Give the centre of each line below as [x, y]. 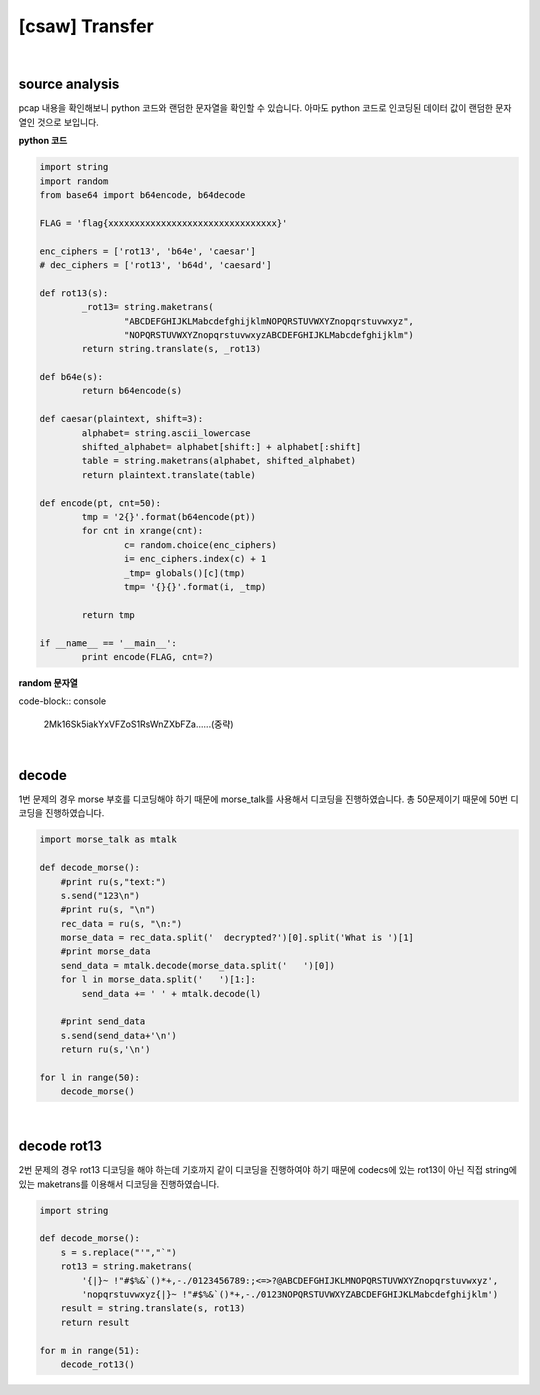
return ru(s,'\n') [105, 1049]
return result [95, 1322]
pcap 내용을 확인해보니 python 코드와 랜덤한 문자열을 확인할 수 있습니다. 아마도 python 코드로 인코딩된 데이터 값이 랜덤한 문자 [265, 108]
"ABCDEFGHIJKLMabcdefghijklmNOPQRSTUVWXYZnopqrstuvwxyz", [269, 321]
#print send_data [103, 1021]
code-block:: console [62, 701]
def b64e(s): [71, 377]
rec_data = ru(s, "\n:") [121, 923]
